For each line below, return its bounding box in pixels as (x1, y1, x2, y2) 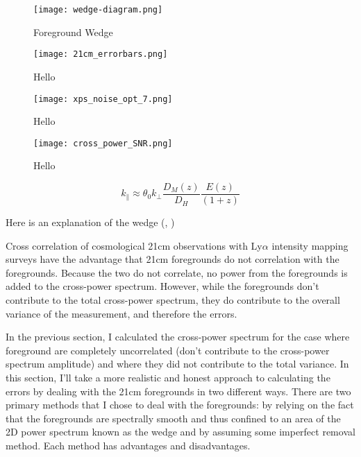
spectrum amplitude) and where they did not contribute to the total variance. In (6, 356, 349, 371)
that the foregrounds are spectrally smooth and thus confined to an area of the (6, 411, 341, 425)
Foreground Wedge (33, 24, 113, 39)
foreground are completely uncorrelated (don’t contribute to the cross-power (6, 343, 330, 357)
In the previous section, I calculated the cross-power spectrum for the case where (6, 329, 350, 344)
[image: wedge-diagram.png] (33, 5, 163, 15)
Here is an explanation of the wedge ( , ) (6, 215, 175, 230)
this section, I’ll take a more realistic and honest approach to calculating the (6, 370, 330, 384)
